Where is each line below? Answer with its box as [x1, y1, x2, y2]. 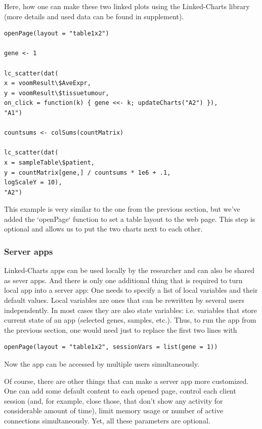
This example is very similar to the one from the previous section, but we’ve [4, 204, 240, 214]
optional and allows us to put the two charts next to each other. [4, 223, 203, 234]
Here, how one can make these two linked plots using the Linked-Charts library [4, 1, 250, 11]
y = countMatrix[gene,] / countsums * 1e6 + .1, [4, 169, 171, 176]
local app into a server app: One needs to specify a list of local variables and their [4, 285, 258, 295]
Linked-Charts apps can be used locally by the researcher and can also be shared [4, 265, 255, 276]
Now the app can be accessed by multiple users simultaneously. [4, 359, 199, 369]
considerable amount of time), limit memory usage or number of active [4, 405, 224, 416]
